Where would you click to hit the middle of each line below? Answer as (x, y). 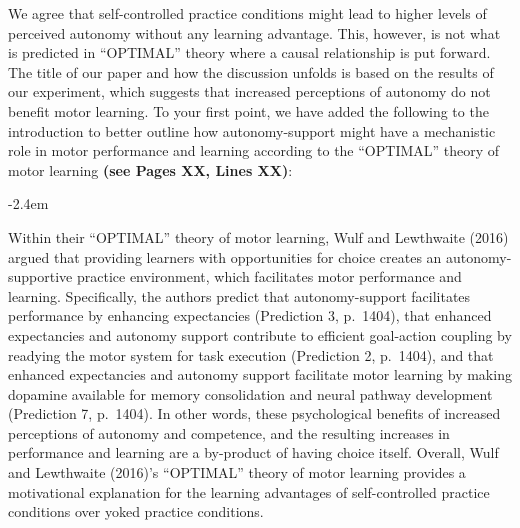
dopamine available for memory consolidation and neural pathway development (250, 393)
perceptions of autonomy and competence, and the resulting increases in (229, 432)
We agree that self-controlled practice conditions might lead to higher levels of (247, 13)
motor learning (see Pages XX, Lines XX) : (150, 169)
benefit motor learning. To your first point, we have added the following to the (248, 110)
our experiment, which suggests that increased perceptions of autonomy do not (249, 91)
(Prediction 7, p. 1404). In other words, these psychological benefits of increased (254, 413)
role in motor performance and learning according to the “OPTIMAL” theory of (254, 150)
